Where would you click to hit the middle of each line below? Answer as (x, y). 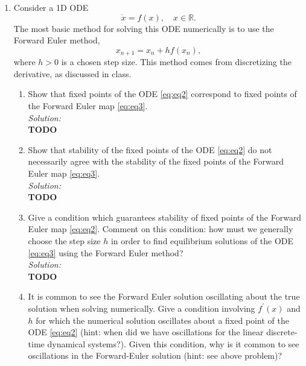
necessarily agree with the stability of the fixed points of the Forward (156, 161)
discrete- (282, 332)
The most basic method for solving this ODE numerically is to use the (144, 28)
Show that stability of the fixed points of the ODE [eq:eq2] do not (150, 149)
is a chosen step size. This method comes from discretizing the (176, 62)
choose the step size (64, 240)
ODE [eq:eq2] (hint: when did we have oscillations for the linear (146, 332)
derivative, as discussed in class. (72, 73)
